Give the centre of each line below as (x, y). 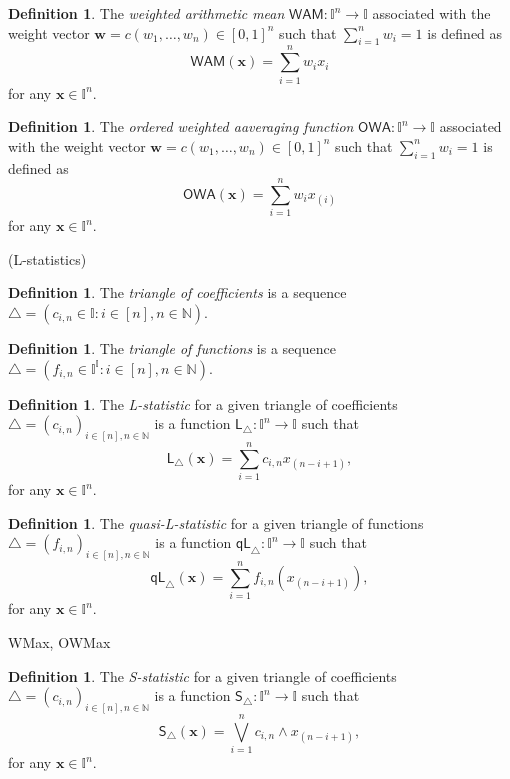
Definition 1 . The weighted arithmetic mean (146, 13)
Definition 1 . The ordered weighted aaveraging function (181, 126)
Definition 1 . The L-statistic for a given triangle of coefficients (203, 403)
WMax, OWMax (59, 641)
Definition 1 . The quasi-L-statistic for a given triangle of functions (216, 522)
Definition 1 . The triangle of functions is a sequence (172, 348)
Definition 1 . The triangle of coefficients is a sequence (177, 292)
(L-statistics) (47, 258)
